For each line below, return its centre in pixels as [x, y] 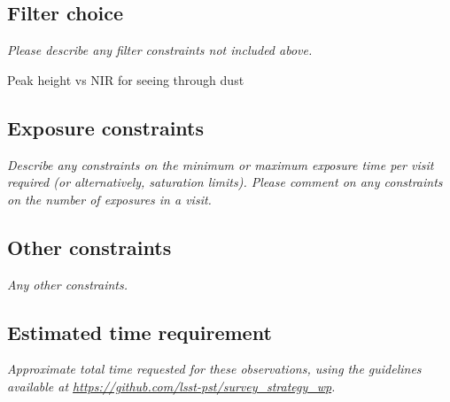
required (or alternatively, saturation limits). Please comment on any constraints [225, 182]
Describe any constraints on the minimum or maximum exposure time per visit [221, 164]
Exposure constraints [106, 127]
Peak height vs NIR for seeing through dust [126, 79]
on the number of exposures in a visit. [109, 199]
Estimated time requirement [140, 332]
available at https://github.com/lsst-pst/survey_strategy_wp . [171, 386]
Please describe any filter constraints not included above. [160, 50]
